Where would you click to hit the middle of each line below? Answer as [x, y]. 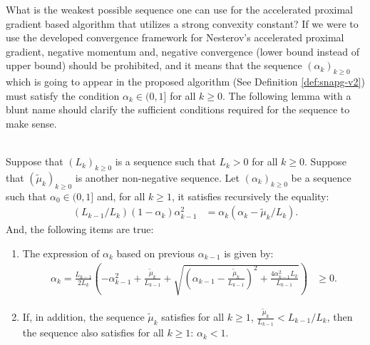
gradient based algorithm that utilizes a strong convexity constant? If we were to [182, 23]
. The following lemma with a [287, 95]
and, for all [121, 196]
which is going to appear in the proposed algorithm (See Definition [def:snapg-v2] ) [185, 82]
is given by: [249, 253]
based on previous [155, 253]
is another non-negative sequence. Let [157, 177]
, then [340, 316]
